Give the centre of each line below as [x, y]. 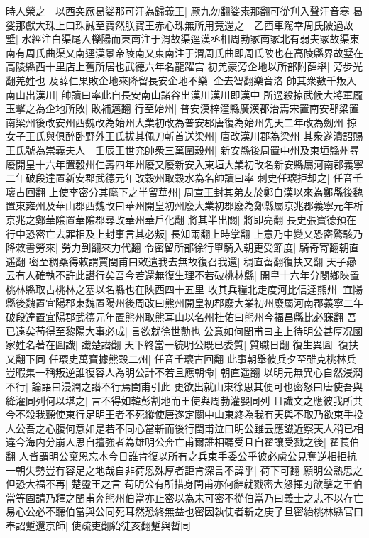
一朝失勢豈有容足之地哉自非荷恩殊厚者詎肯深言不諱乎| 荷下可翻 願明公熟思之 [184, 470]
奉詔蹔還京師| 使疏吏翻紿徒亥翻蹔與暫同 [98, 525]
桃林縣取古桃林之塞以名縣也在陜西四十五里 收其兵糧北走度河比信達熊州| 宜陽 [184, 289]
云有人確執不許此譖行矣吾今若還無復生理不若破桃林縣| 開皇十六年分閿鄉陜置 [183, 275]
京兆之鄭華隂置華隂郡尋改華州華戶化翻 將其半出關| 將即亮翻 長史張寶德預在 [181, 219]
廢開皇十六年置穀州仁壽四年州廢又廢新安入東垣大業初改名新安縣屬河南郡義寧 [184, 164]
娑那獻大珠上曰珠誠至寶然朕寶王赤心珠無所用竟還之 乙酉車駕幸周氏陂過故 [180, 24]
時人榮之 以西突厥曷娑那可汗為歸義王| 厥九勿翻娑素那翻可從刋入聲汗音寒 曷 [184, 11]
